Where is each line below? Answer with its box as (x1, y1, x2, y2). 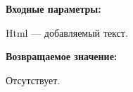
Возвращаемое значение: (6, 49, 118, 64)
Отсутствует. (6, 72, 61, 87)
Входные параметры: (6, 1, 101, 16)
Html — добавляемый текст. (6, 25, 128, 40)
